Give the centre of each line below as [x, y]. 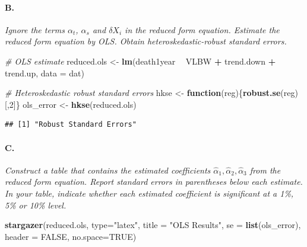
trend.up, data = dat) [45, 73]
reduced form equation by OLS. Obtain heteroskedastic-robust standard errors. [146, 41]
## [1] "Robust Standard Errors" [71, 125]
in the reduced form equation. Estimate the [202, 29]
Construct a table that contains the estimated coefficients [108, 170]
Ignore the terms [35, 29]
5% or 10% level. [36, 205]
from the [265, 170]
